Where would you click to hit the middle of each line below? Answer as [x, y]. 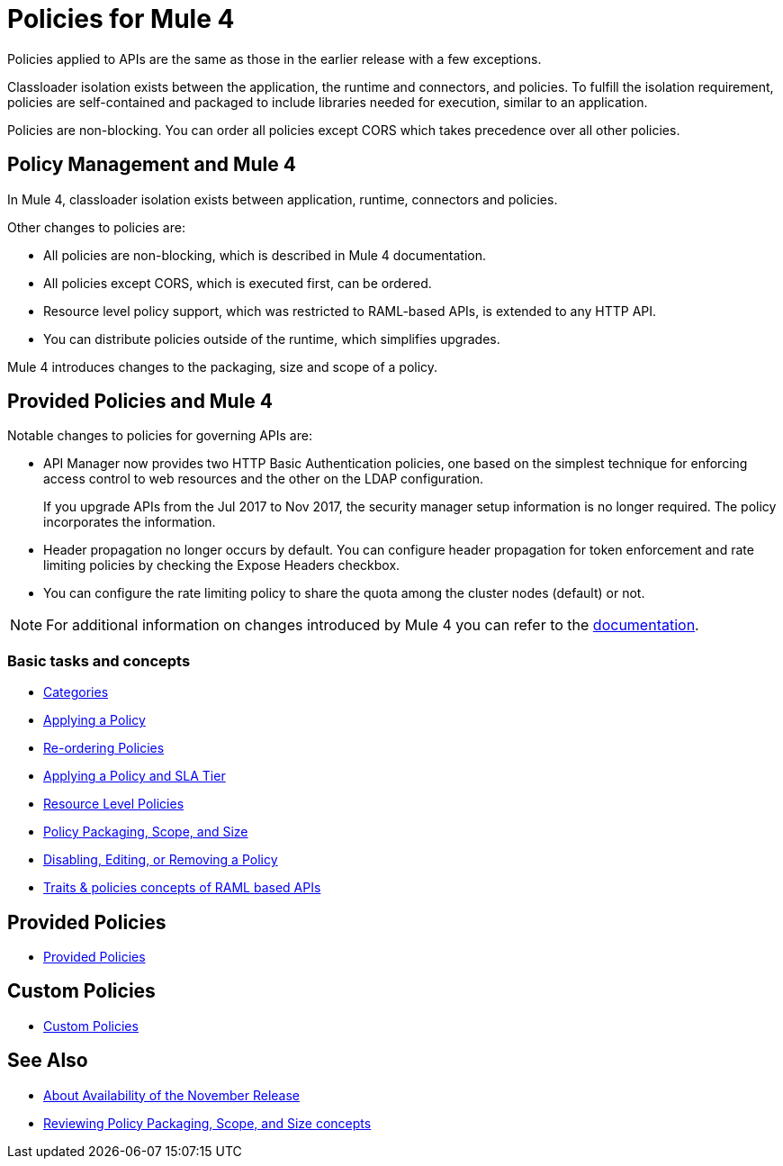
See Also [48, 1061]
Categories [76, 692]
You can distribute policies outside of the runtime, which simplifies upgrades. [272, 339]
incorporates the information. [130, 522]
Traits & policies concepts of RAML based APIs [182, 888]
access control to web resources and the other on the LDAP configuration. [263, 479]
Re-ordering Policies [104, 748]
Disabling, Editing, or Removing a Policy [161, 860]
